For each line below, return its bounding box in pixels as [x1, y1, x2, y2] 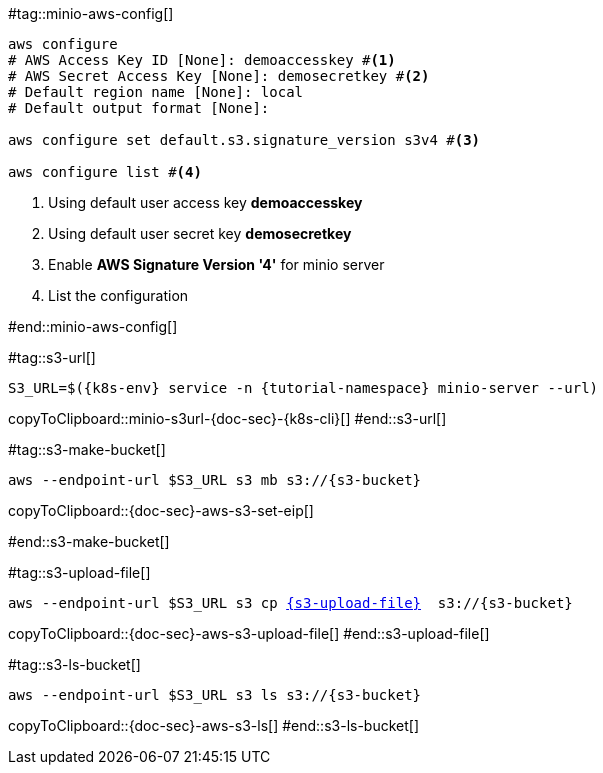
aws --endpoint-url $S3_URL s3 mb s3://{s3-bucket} [8, 472, 422, 488]
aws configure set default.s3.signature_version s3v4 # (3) [8, 132, 481, 148]
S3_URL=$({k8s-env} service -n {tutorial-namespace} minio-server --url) [8, 380, 599, 396]
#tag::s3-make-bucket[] [8, 441, 166, 458]
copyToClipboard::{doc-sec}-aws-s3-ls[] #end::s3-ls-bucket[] [8, 717, 420, 734]
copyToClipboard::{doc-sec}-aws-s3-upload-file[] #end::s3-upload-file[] [8, 625, 490, 642]
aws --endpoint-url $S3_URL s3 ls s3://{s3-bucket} [8, 687, 422, 703]
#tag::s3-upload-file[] [8, 564, 151, 581]
